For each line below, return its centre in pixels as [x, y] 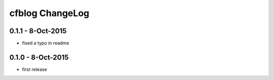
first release [35, 69]
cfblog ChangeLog [49, 13]
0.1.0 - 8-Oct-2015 [39, 57]
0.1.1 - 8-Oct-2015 [38, 31]
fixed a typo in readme [46, 43]
